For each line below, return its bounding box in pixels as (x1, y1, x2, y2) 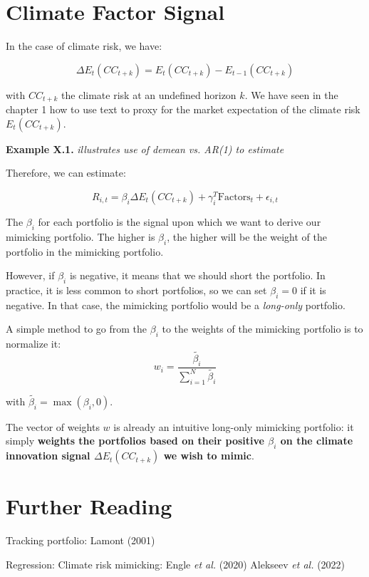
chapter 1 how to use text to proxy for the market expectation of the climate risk (6, 102, 360, 117)
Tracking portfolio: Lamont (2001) (6, 533, 155, 548)
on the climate (280, 433, 353, 448)
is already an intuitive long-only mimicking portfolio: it (113, 419, 354, 434)
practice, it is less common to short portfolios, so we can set (6, 282, 267, 297)
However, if (6, 268, 55, 283)
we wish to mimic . (163, 448, 254, 463)
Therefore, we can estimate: (6, 165, 126, 180)
